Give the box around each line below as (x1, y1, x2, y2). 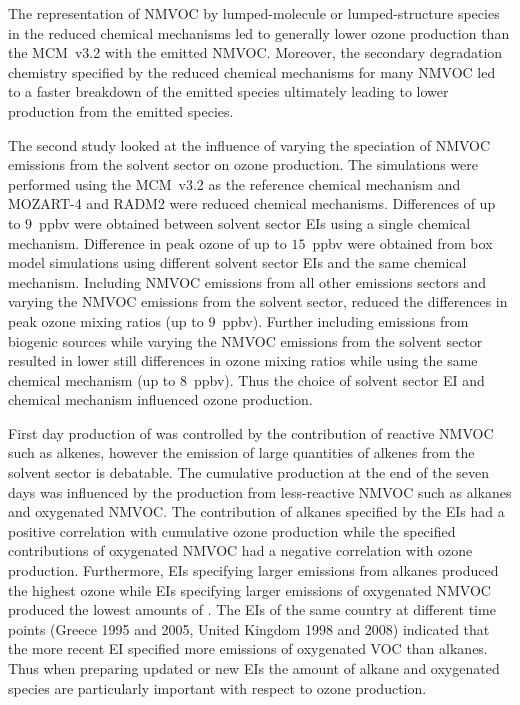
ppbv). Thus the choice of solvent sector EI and (193, 369, 485, 390)
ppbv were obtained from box (312, 232, 493, 253)
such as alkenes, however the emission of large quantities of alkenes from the (8, 442, 475, 463)
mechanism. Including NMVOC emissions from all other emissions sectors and (8, 271, 486, 292)
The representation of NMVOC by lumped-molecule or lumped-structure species (8, 3, 500, 23)
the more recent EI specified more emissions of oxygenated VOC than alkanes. (8, 638, 488, 659)
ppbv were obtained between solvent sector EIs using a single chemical (39, 212, 471, 233)
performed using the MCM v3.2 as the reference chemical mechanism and (8, 173, 461, 194)
